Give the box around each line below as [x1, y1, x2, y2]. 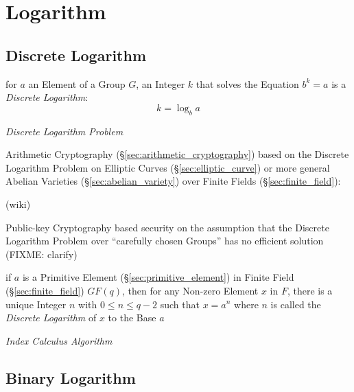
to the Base [108, 310, 156, 325]
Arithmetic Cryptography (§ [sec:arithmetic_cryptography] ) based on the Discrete [5, 147, 349, 161]
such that [160, 297, 200, 311]
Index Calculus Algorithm [5, 333, 113, 347]
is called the [270, 297, 321, 311]
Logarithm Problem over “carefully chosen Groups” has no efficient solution [5, 233, 324, 248]
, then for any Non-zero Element [122, 283, 259, 297]
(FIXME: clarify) [5, 246, 78, 261]
